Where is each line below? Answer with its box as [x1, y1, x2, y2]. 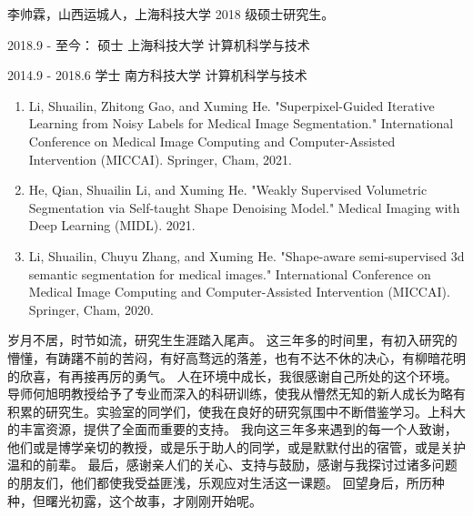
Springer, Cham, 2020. [28, 299, 154, 319]
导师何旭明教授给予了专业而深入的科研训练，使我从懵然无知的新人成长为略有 [7, 384, 466, 403]
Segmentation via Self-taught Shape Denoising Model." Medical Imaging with [28, 197, 460, 217]
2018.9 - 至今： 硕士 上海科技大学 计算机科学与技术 [7, 35, 310, 54]
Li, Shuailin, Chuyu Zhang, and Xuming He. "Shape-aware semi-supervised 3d [28, 246, 465, 265]
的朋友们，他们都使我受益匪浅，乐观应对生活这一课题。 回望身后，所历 [7, 473, 432, 492]
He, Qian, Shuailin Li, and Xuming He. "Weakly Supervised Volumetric [28, 180, 428, 199]
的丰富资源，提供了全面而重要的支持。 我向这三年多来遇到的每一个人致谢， [7, 420, 458, 439]
